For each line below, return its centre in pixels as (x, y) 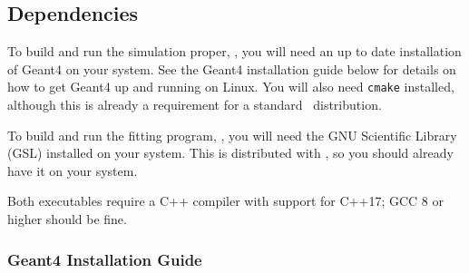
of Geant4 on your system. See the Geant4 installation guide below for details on (232, 68)
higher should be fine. (67, 219)
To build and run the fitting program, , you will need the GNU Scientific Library (232, 135)
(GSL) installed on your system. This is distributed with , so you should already (230, 153)
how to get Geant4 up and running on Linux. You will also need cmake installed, (231, 87)
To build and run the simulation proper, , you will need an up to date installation (234, 51)
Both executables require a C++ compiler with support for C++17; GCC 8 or (225, 201)
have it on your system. (73, 170)
